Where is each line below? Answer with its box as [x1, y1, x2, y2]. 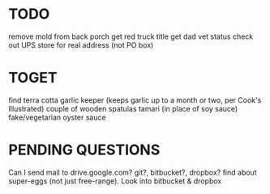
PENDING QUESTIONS [8, 141, 161, 159]
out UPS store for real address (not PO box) [8, 40, 154, 49]
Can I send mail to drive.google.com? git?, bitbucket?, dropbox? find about [8, 167, 257, 177]
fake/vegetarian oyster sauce [8, 112, 107, 122]
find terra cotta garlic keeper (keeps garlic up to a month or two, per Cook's [8, 95, 262, 105]
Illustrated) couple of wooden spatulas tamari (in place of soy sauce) [8, 103, 238, 113]
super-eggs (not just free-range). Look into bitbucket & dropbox [8, 175, 222, 186]
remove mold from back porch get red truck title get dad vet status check [8, 32, 254, 41]
